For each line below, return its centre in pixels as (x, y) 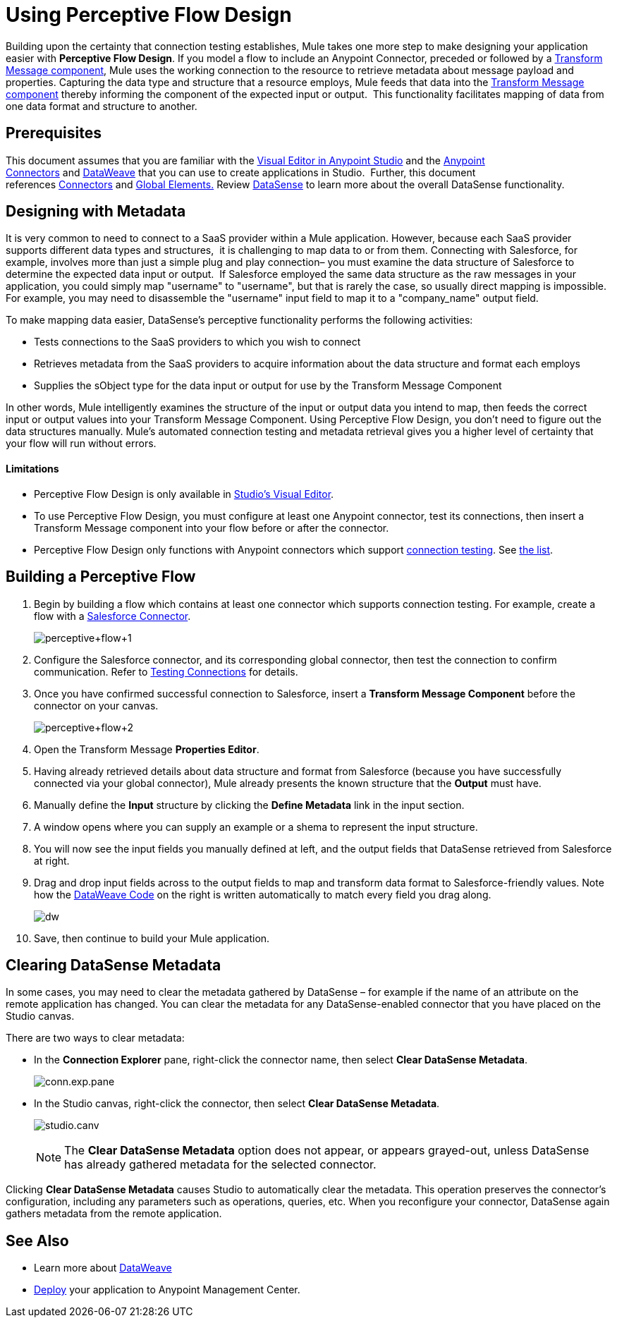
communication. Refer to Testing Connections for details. (166, 671)
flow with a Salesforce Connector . (112, 616)
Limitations (32, 469)
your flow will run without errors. (81, 444)
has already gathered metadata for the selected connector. (220, 1165)
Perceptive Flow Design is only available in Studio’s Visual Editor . (184, 494)
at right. (52, 860)
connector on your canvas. (96, 705)
